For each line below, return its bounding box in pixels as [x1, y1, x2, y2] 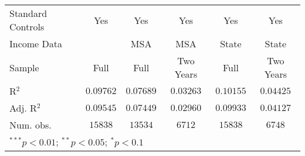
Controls [9, 20, 45, 33]
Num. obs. [9, 118, 52, 131]
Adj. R [9, 101, 37, 115]
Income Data [9, 37, 62, 50]
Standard [9, 6, 48, 20]
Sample [9, 60, 39, 74]
